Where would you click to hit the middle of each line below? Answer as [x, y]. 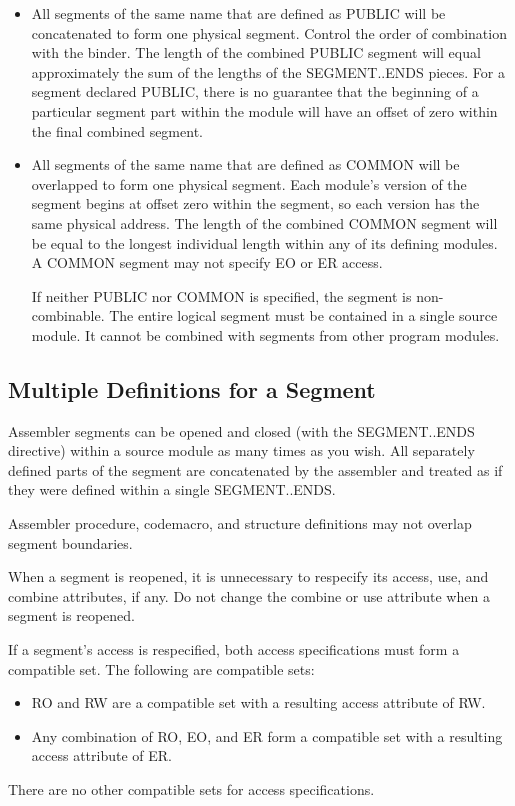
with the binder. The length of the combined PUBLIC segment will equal [256, 52]
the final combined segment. [117, 130]
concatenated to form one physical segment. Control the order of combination [269, 32]
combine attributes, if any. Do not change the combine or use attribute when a [249, 595]
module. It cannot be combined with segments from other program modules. [265, 334]
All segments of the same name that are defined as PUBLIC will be [238, 13]
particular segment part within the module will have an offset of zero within [264, 110]
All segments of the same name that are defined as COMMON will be [245, 164]
